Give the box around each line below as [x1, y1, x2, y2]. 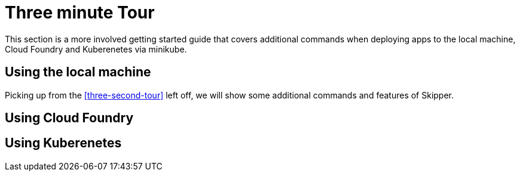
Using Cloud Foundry [5, 110, 134, 126]
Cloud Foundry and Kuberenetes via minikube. [5, 44, 187, 54]
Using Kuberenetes [5, 135, 122, 151]
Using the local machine [5, 64, 151, 80]
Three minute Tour [5, 2, 155, 23]
